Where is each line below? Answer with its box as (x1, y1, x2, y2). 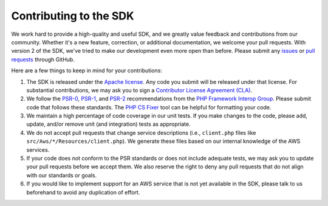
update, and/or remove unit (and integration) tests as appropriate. (26, 120, 191, 128)
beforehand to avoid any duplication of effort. (26, 188, 140, 196)
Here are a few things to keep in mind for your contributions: (11, 67, 162, 74)
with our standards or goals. (26, 171, 97, 179)
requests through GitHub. (11, 55, 75, 63)
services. (26, 146, 50, 153)
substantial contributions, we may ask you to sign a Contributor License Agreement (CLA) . (26, 86, 252, 94)
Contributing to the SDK (11, 9, 134, 22)
